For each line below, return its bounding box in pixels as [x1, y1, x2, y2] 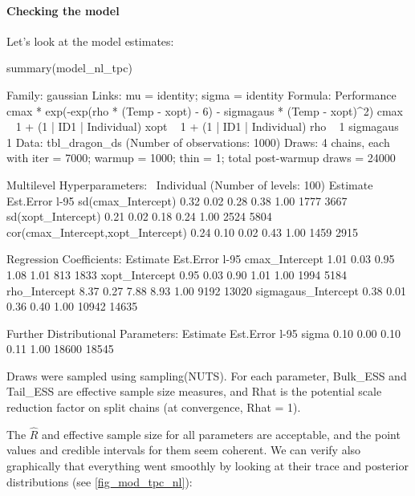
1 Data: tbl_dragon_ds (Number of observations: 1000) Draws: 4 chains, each [6, 133, 390, 150]
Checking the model [6, 2, 120, 18]
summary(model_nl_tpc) [6, 59, 132, 76]
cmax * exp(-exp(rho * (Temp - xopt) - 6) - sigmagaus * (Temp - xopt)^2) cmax [6, 102, 404, 119]
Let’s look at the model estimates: [6, 32, 174, 49]
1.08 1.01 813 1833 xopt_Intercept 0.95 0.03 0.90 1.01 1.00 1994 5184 [6, 266, 347, 283]
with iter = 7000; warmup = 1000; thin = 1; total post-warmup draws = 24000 [6, 149, 396, 166]
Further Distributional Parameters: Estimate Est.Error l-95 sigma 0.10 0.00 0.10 [6, 324, 401, 341]
